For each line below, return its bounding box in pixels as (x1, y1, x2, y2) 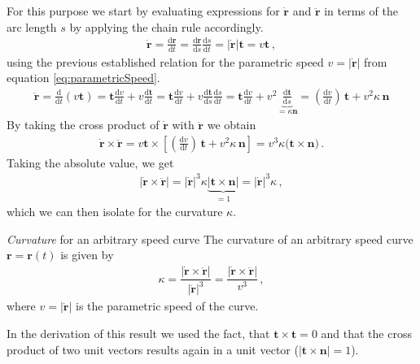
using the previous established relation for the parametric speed (7, 53, 324, 70)
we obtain (207, 116, 256, 133)
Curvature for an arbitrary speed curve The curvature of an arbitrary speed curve (7, 230, 413, 247)
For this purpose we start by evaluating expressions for (7, 2, 280, 19)
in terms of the (324, 2, 398, 19)
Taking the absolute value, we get (7, 154, 174, 171)
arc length (7, 18, 57, 35)
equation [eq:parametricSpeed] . (7, 69, 160, 86)
